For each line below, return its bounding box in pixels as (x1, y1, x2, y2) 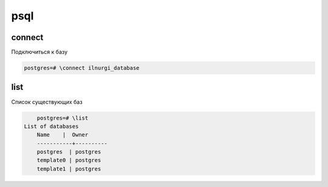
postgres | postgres (36, 149, 101, 155)
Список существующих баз (11, 98, 83, 106)
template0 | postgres (36, 157, 101, 164)
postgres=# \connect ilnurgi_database (24, 64, 140, 72)
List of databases (24, 123, 79, 130)
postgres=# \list (36, 114, 89, 121)
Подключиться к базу (11, 49, 68, 56)
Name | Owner (36, 131, 89, 138)
